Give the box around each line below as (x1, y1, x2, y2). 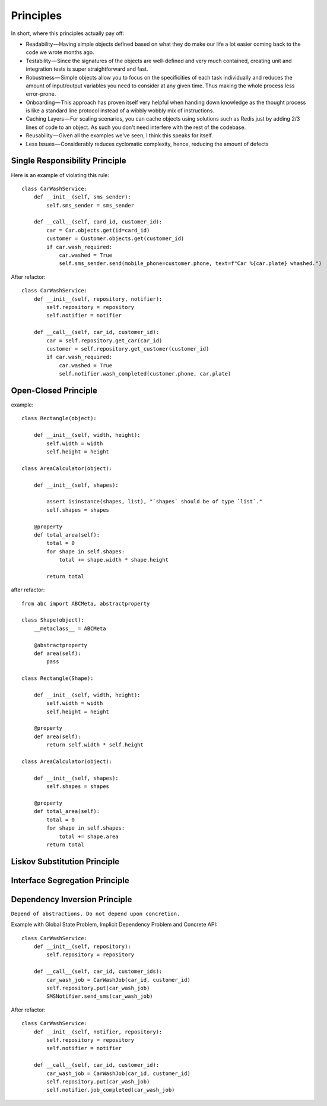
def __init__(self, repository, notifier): (33, 295, 163, 303)
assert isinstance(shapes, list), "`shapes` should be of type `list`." (46, 498, 263, 505)
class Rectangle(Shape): (21, 675, 94, 682)
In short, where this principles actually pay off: (11, 30, 125, 37)
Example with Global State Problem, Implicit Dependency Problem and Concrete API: (11, 921, 218, 928)
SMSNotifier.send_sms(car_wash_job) (46, 993, 154, 1000)
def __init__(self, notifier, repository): (33, 1028, 163, 1035)
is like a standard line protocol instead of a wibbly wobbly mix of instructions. (26, 107, 215, 114)
